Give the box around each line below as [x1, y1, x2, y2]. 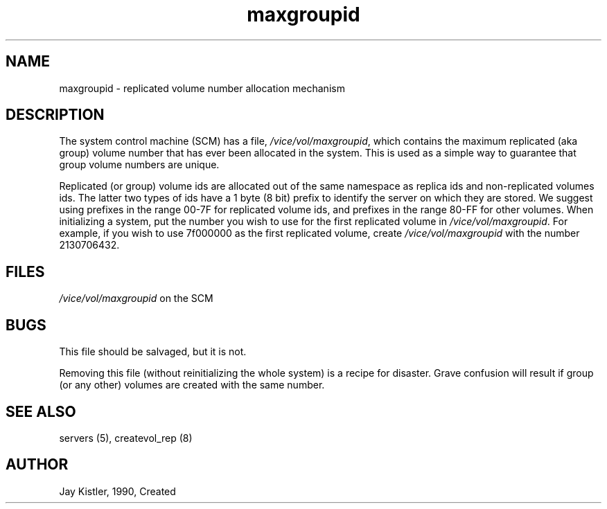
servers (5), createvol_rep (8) [59, 431, 193, 444]
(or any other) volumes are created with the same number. [59, 379, 325, 391]
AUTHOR [6, 456, 69, 474]
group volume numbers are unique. [59, 159, 220, 171]
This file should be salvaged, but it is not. [59, 346, 247, 358]
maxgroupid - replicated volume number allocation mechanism [59, 82, 345, 94]
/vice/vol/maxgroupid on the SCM [59, 292, 213, 305]
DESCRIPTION [6, 106, 105, 124]
